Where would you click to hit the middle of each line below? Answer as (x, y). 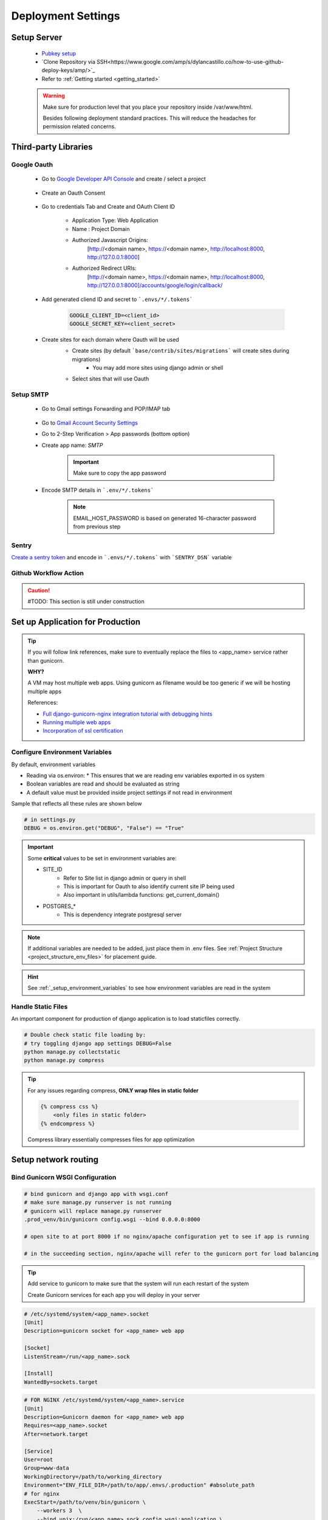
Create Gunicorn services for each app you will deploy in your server (114, 1294)
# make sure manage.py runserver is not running (98, 1203)
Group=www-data (46, 1468)
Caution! (39, 590)
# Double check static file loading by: (85, 1035)
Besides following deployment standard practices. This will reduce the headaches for (149, 118)
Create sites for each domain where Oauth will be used (110, 339)
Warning (54, 96)
